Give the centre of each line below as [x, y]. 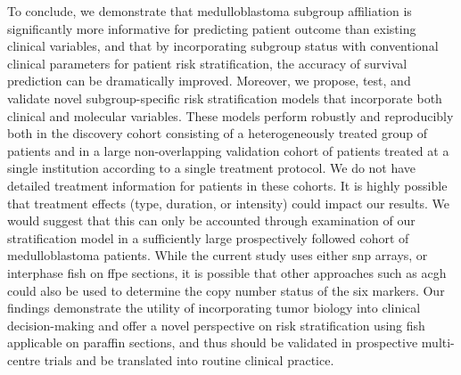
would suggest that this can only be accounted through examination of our [211, 220]
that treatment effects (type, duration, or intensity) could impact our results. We [228, 203]
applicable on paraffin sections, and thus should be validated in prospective [213, 342]
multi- [438, 342]
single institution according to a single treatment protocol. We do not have [212, 168]
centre [24, 359]
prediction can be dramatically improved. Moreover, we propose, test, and [209, 81]
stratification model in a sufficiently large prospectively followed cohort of [208, 237]
